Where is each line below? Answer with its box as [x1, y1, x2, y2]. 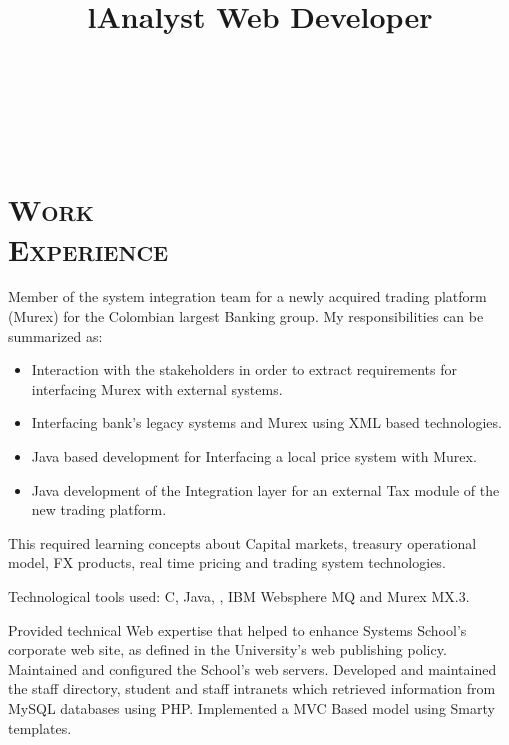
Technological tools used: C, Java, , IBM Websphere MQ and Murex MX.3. [8, 586, 470, 606]
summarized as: [8, 325, 103, 346]
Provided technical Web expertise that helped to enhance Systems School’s [8, 619, 467, 640]
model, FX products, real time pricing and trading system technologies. [8, 552, 446, 573]
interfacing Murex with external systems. [31, 378, 283, 399]
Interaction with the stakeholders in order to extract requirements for [31, 359, 458, 380]
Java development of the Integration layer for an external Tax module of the [31, 479, 500, 500]
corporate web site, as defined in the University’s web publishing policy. [8, 639, 447, 660]
